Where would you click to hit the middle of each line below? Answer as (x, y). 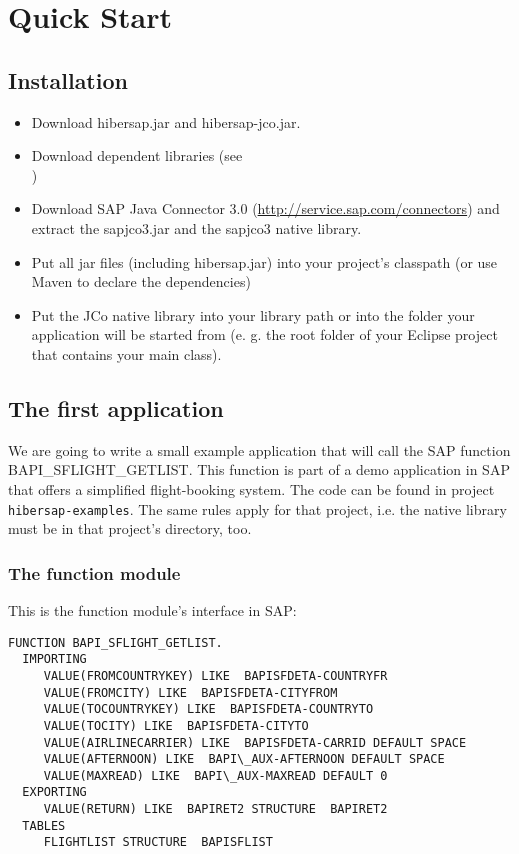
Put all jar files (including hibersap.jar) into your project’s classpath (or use (264, 261)
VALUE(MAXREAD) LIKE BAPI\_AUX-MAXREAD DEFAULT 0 (215, 775)
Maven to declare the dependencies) (141, 281)
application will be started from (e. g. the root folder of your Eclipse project (264, 334)
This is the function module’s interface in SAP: (152, 609)
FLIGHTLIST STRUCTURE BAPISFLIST (158, 842)
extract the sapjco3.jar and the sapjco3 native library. (196, 227)
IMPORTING (54, 659)
